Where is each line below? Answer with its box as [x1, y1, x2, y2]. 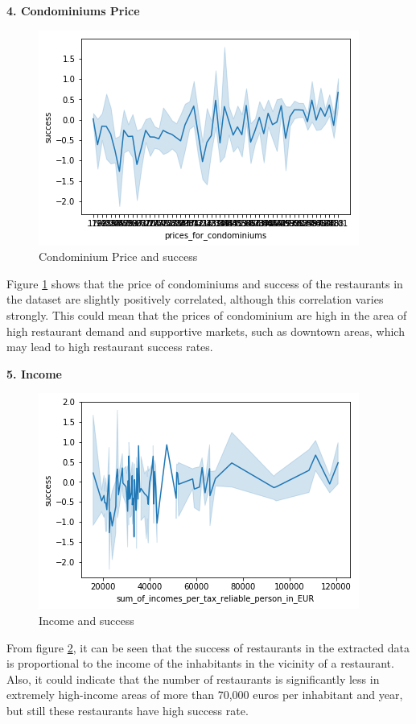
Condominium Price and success [39, 248, 198, 265]
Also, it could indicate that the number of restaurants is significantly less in [6, 670, 380, 687]
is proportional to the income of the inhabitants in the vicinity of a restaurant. [6, 655, 394, 672]
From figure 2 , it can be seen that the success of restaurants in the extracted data [6, 639, 410, 656]
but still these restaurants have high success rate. [6, 701, 249, 718]
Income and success [39, 611, 134, 628]
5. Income [6, 365, 62, 382]
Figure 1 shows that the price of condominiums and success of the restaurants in [6, 275, 403, 292]
